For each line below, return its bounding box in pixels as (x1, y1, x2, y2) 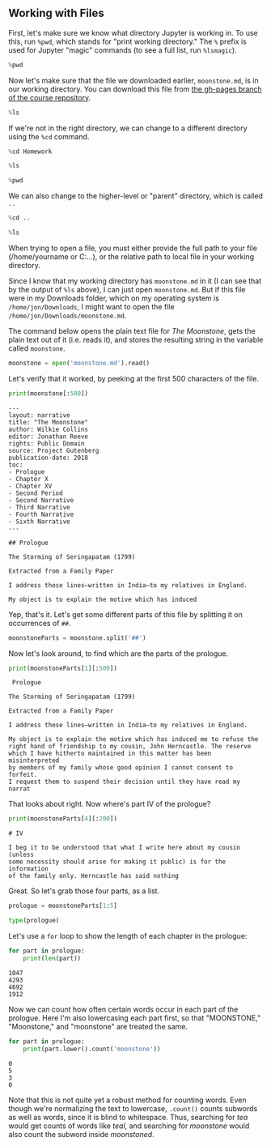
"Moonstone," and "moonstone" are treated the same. (8, 1021, 188, 1031)
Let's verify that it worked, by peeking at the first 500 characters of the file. (8, 373, 259, 383)
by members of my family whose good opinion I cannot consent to (8, 764, 233, 772)
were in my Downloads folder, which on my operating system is (8, 293, 220, 303)
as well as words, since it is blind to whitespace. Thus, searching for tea (8, 1112, 248, 1122)
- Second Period (8, 489, 63, 497)
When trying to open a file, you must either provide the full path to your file (8, 243, 257, 253)
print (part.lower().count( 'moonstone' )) (23, 1045, 161, 1053)
